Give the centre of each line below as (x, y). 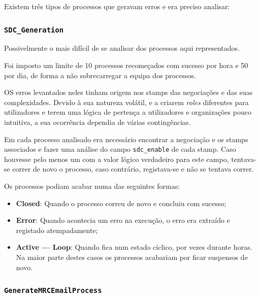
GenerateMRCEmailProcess (53, 291)
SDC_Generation (34, 30)
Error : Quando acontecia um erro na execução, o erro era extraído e (123, 220)
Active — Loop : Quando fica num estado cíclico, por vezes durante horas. (134, 247)
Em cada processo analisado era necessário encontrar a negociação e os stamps (126, 139)
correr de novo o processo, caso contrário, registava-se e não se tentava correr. (133, 169)
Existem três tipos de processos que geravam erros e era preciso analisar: (117, 6)
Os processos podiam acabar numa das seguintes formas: (92, 186)
